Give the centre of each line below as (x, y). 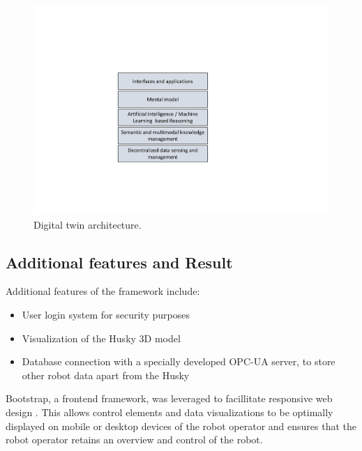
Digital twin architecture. (88, 224)
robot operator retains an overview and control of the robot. (134, 439)
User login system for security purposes (106, 315)
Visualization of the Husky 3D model (101, 338)
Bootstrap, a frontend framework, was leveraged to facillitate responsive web (169, 398)
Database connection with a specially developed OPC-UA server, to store (179, 361)
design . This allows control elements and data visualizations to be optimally (169, 412)
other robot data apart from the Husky (106, 375)
